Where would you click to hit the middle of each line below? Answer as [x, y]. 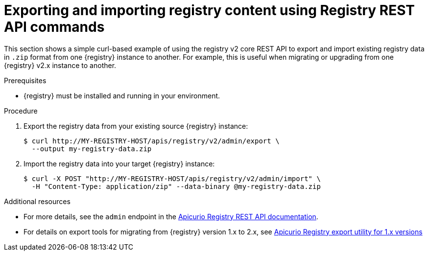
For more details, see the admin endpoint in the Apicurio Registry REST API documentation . [171, 216]
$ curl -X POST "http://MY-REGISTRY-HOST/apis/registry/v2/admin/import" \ [172, 178]
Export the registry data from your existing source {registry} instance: [136, 126]
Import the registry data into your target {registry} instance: [119, 163]
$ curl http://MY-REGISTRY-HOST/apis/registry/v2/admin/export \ [152, 141]
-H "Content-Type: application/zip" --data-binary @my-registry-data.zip [176, 186]
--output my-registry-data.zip [92, 149]
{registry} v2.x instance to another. [60, 65]
